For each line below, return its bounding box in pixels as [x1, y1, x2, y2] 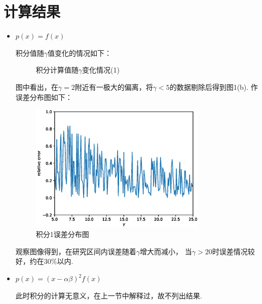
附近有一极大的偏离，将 [74, 81, 153, 92]
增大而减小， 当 [140, 246, 192, 256]
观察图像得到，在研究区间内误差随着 [15, 246, 136, 256]
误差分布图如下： [15, 91, 72, 102]
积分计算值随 [35, 64, 79, 75]
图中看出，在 [15, 81, 58, 92]
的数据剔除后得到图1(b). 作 [169, 81, 258, 92]
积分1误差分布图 [35, 229, 89, 240]
